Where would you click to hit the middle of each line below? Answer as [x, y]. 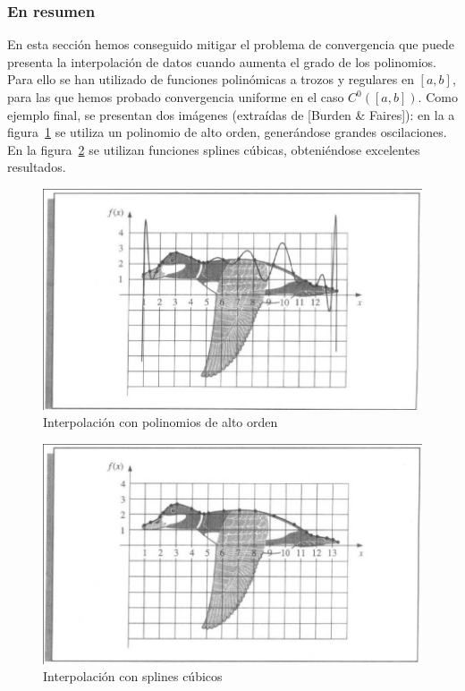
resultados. [37, 167]
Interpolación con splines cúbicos [133, 676]
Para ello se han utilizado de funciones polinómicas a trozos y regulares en [211, 79]
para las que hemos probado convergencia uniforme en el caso [176, 97]
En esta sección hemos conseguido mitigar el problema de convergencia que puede [231, 44]
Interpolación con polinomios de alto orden [161, 422]
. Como [438, 97]
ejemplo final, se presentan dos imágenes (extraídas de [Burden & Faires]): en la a [231, 114]
